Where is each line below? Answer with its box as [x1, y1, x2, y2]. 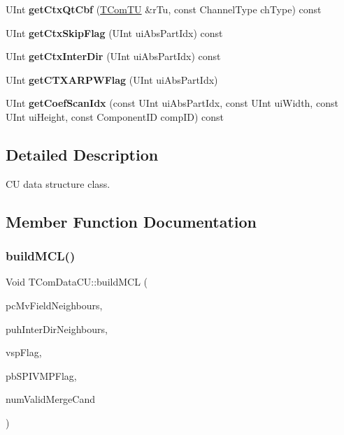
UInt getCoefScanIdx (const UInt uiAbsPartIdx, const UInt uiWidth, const [6, 96, 338, 110]
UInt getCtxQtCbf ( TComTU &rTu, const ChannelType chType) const [6, 2, 322, 16]
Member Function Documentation [6, 210, 257, 232]
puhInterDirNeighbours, [6, 321, 108, 336]
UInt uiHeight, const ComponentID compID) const [6, 109, 224, 124]
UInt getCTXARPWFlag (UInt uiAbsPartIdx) [6, 72, 218, 87]
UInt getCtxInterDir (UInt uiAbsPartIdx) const [6, 49, 221, 64]
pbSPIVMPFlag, [6, 368, 77, 383]
